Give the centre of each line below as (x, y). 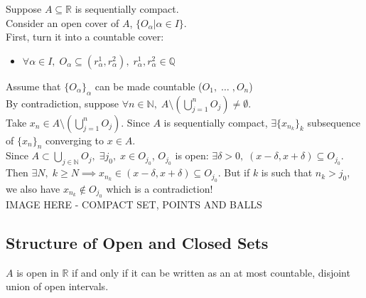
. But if (234, 172)
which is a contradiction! (160, 188)
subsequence (334, 122)
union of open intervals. (57, 286)
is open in (38, 272)
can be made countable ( (149, 86)
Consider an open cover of (63, 22)
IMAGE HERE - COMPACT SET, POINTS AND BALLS (134, 204)
